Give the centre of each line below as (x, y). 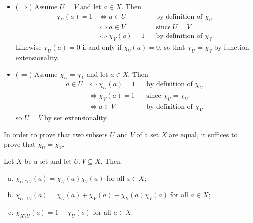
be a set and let (48, 161)
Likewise (28, 47)
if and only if (102, 47)
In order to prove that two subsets (56, 134)
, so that (172, 47)
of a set (148, 134)
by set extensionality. (76, 117)
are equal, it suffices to (203, 134)
